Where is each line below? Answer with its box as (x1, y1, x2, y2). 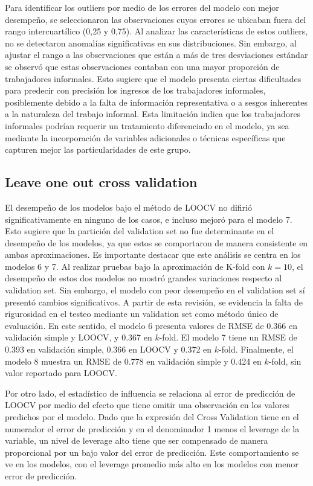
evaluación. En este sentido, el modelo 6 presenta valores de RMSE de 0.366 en (5, 319, 297, 331)
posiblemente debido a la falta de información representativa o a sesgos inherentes (5, 95, 308, 108)
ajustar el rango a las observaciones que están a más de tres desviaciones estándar (5, 48, 308, 61)
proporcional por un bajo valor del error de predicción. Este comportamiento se (5, 446, 299, 458)
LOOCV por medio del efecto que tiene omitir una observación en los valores (5, 398, 290, 411)
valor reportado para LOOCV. (5, 366, 117, 379)
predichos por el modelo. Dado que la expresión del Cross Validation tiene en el (5, 411, 299, 423)
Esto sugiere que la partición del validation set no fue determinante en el (5, 225, 274, 237)
